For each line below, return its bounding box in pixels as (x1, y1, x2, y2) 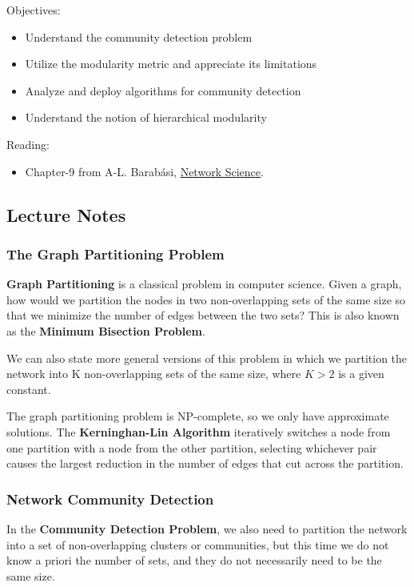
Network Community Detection (6, 488, 214, 509)
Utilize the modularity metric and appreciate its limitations (25, 55, 317, 72)
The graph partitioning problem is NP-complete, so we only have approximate (6, 408, 389, 424)
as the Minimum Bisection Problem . (6, 322, 205, 339)
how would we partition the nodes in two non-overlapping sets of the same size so (6, 291, 406, 308)
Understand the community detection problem (25, 28, 253, 45)
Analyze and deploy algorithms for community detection (25, 82, 301, 99)
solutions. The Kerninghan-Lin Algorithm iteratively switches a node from (6, 423, 391, 440)
